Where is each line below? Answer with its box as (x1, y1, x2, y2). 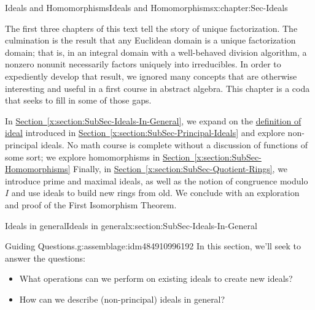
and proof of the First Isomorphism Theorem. (5, 198, 177, 211)
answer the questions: (5, 251, 85, 264)
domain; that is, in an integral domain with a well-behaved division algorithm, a (5, 45, 307, 58)
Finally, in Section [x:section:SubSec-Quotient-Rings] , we (73, 162, 288, 175)
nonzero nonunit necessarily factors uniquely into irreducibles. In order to (5, 58, 281, 70)
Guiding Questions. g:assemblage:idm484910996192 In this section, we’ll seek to (5, 240, 301, 252)
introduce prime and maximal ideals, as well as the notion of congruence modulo (5, 174, 308, 187)
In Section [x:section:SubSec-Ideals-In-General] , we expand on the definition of (5, 114, 301, 127)
